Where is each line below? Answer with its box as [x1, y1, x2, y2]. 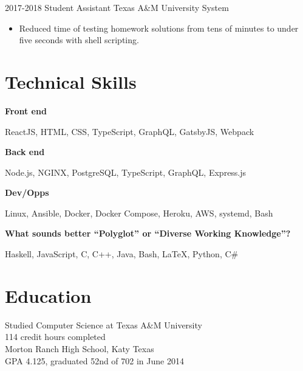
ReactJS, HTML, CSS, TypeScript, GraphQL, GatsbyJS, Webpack [5, 125, 254, 137]
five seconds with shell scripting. [19, 33, 139, 46]
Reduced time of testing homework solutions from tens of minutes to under [19, 21, 299, 34]
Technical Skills [5, 69, 137, 94]
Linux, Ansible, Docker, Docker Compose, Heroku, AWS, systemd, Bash [5, 206, 273, 219]
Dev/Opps [5, 186, 49, 199]
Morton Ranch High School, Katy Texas [5, 342, 154, 355]
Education [5, 283, 92, 308]
